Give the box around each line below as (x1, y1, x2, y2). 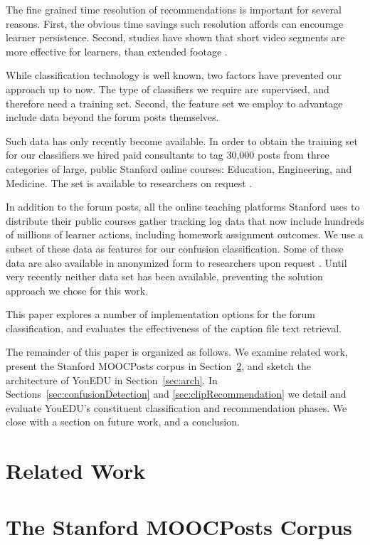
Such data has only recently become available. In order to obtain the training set (6, 133, 358, 148)
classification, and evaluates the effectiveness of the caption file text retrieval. (6, 320, 342, 335)
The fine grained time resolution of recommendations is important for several (6, 2, 342, 16)
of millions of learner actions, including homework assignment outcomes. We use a (6, 227, 364, 242)
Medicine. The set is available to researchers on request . (6, 175, 253, 190)
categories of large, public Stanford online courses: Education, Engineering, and (6, 161, 352, 176)
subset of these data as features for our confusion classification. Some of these (6, 240, 344, 255)
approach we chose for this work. (6, 282, 149, 297)
